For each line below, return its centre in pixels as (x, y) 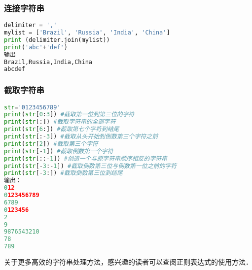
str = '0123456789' (32, 107)
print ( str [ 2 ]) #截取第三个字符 (51, 144)
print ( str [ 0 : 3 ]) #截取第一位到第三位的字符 (69, 115)
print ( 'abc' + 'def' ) (36, 47)
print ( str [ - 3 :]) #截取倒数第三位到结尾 (63, 173)
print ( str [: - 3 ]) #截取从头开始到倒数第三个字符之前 (81, 137)
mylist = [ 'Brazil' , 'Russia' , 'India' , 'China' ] (87, 33)
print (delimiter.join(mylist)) (57, 40)
